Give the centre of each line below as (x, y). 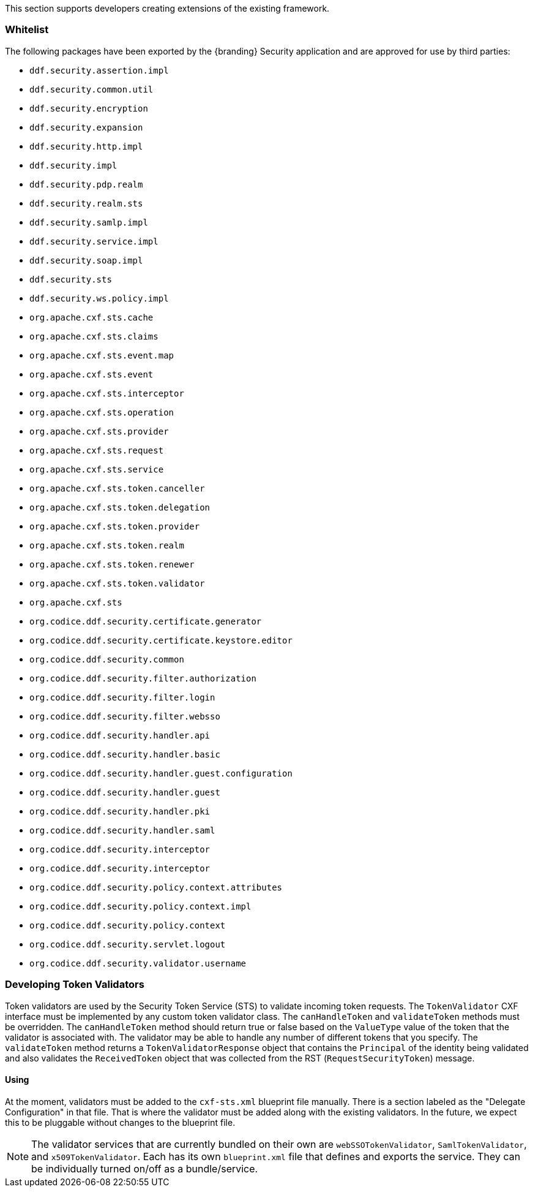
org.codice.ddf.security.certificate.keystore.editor (161, 640)
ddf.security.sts (71, 279)
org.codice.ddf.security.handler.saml (122, 830)
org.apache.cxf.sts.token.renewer (112, 564)
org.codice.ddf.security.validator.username (138, 963)
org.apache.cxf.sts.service (97, 469)
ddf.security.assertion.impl (99, 70)
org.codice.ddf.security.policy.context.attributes (156, 887)
